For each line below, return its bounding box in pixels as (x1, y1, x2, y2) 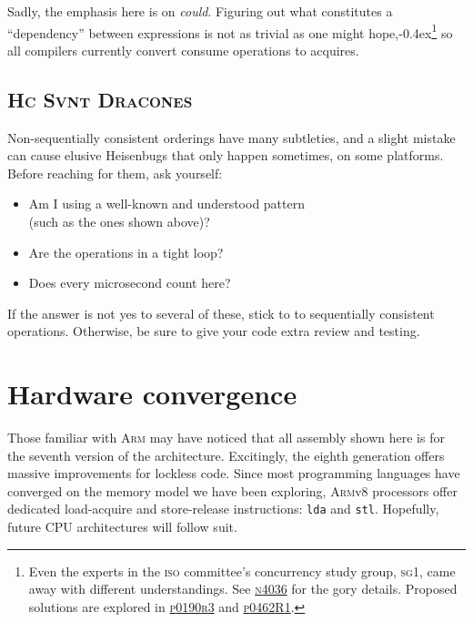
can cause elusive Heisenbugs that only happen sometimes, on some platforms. (7, 146, 444, 165)
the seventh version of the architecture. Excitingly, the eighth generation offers (7, 445, 445, 464)
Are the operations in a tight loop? (28, 242, 224, 261)
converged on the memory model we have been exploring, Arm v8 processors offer (7, 481, 458, 500)
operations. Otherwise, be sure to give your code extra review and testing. (7, 321, 420, 341)
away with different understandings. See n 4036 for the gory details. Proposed (28, 579, 458, 598)
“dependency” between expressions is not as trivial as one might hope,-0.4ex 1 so (7, 20, 453, 42)
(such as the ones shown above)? (28, 212, 210, 231)
